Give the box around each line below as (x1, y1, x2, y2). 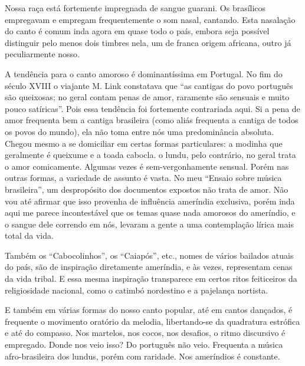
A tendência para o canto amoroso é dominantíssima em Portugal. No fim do (5, 67, 283, 80)
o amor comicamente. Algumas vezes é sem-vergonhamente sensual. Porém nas (5, 160, 289, 172)
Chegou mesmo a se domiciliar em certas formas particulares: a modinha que (5, 137, 283, 149)
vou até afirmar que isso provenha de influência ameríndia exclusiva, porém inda (5, 194, 295, 207)
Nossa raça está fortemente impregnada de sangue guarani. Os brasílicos (5, 2, 266, 14)
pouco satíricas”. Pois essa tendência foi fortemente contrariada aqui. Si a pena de (5, 102, 300, 114)
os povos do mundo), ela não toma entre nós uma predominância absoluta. (5, 125, 274, 137)
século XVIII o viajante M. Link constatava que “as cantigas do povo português (5, 79, 293, 91)
